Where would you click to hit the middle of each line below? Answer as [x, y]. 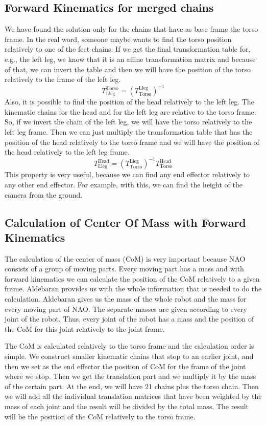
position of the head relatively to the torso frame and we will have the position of [132, 142]
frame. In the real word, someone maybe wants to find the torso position [118, 39]
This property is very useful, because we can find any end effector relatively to [127, 174]
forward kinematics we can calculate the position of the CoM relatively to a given [132, 278]
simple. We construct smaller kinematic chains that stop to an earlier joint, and [129, 356]
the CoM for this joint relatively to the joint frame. [85, 328]
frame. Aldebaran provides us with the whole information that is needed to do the [133, 289]
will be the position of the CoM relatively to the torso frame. [100, 416]
